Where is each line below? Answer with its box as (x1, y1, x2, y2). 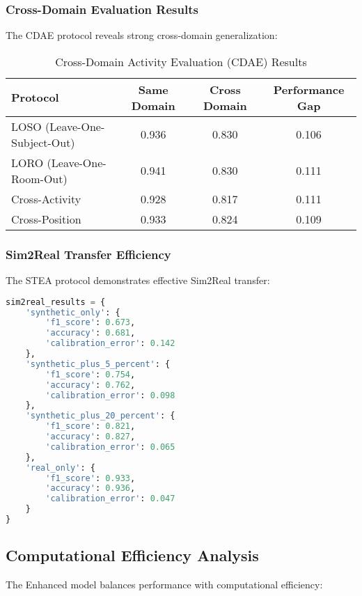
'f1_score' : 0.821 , (45, 421, 136, 432)
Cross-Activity (11, 190, 81, 207)
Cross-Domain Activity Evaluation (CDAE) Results (55, 53, 307, 70)
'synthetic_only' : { (25, 307, 120, 317)
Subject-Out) (11, 134, 75, 150)
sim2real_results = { (6, 297, 106, 307)
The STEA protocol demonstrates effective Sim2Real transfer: (6, 273, 270, 288)
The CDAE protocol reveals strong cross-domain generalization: (6, 28, 278, 42)
